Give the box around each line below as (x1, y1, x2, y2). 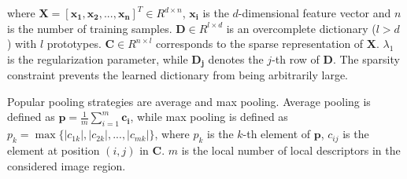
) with (7, 35, 37, 52)
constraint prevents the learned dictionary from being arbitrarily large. (7, 67, 349, 83)
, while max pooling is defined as (130, 108, 288, 125)
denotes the (208, 50, 264, 67)
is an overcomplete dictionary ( (226, 20, 376, 36)
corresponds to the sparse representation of (156, 35, 364, 52)
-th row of (272, 50, 320, 67)
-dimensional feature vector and (238, 5, 391, 20)
